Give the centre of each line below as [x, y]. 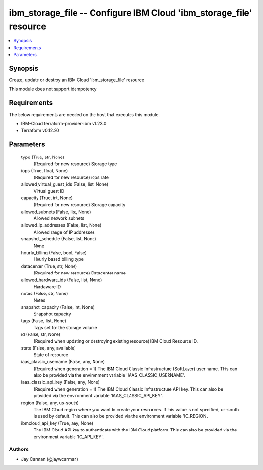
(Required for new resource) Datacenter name [80, 273]
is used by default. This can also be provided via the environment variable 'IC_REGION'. [121, 416]
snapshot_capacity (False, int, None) [58, 307]
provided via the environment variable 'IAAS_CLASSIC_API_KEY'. [98, 396]
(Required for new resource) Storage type [75, 164]
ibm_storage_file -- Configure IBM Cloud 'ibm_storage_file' [131, 13]
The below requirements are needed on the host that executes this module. [85, 115]
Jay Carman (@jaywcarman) [50, 459]
